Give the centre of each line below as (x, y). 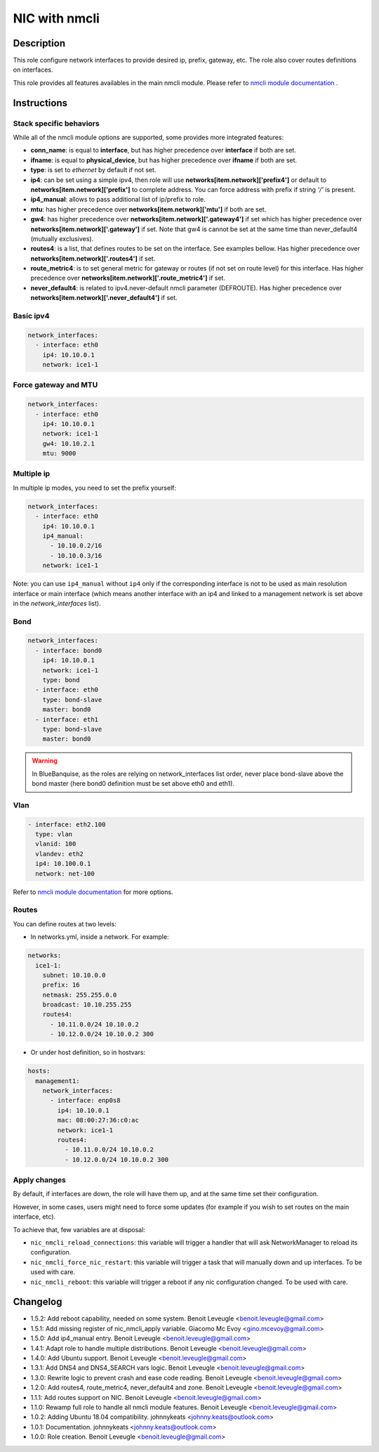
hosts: (39, 1071)
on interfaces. (33, 70)
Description (39, 43)
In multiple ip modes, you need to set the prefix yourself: (95, 488)
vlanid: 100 (56, 844)
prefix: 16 (61, 985)
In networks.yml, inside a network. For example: (100, 937)
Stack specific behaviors (56, 123)
